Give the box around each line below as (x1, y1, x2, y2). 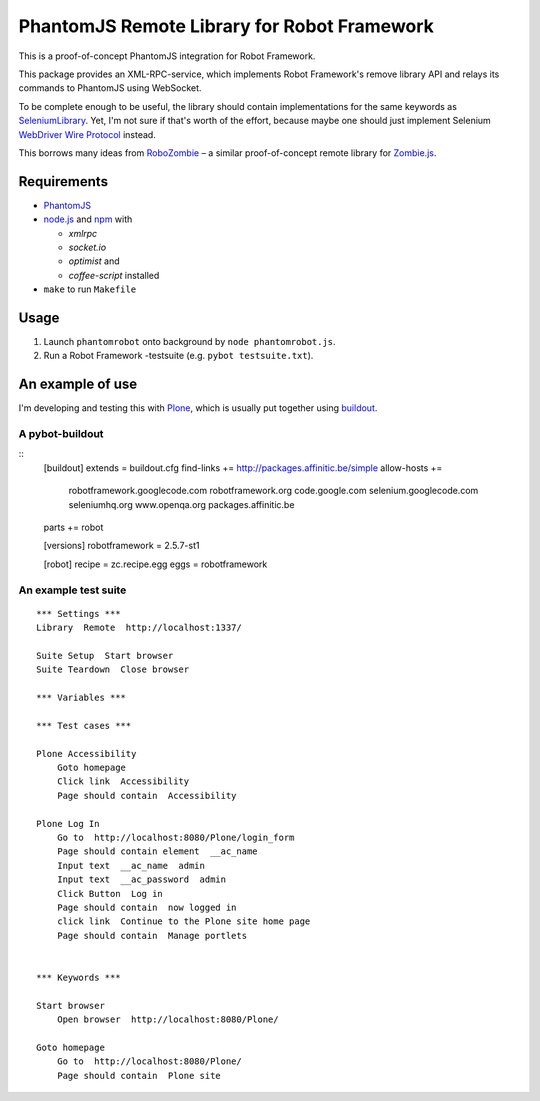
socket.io (68, 241, 107, 253)
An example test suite (18, 583, 127, 597)
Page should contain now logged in (56, 901, 237, 913)
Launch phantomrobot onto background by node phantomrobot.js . (43, 336, 336, 348)
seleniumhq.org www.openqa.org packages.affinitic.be (68, 498, 295, 510)
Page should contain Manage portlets (56, 930, 248, 941)
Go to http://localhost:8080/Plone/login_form (56, 832, 295, 844)
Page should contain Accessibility (56, 790, 237, 801)
